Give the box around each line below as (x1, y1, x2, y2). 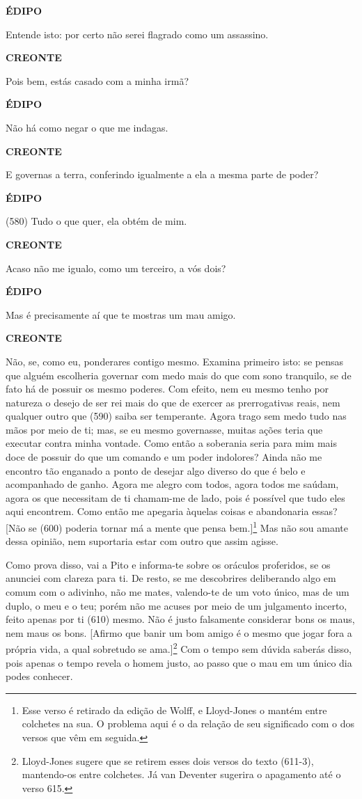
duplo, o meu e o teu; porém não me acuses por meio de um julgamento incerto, (6, 598, 347, 612)
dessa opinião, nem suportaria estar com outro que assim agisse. (6, 534, 278, 548)
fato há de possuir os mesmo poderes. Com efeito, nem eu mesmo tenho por (6, 381, 329, 396)
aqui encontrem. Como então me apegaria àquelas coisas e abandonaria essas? (6, 504, 338, 519)
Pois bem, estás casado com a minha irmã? (6, 73, 189, 88)
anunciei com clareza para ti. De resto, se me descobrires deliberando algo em (6, 571, 336, 585)
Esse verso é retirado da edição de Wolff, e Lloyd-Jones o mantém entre (22, 702, 327, 717)
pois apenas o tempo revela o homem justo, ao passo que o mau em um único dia (6, 655, 352, 670)
